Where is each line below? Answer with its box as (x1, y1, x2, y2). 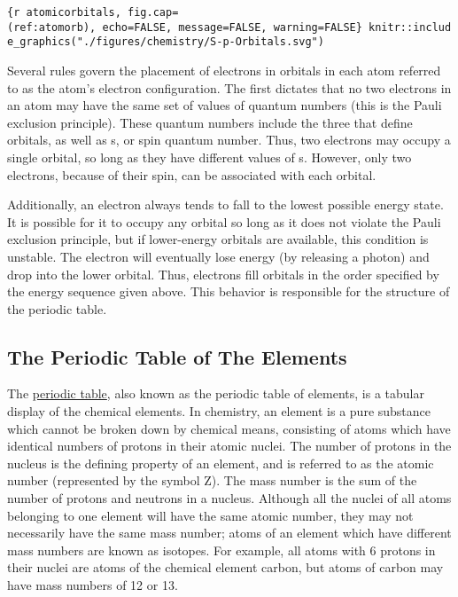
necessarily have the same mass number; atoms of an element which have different (7, 523, 452, 542)
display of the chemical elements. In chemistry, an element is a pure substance (7, 402, 431, 420)
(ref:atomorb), (7, 20, 97, 34)
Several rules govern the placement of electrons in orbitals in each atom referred (7, 60, 441, 79)
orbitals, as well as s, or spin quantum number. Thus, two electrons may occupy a (7, 130, 451, 149)
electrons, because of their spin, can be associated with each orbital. (7, 165, 376, 184)
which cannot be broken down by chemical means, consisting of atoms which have (7, 419, 451, 437)
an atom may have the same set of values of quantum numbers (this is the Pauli (7, 96, 442, 114)
